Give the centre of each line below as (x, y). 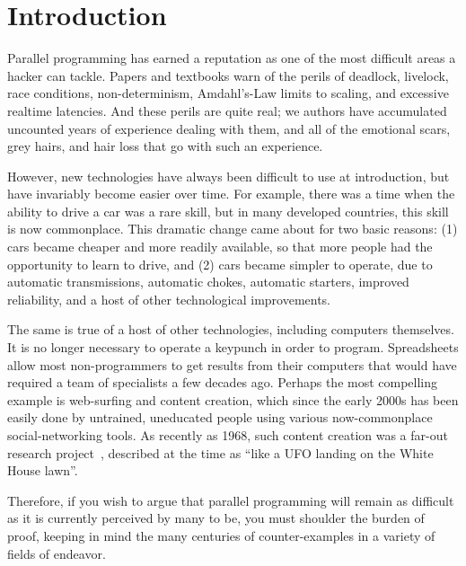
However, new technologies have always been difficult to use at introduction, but (229, 176)
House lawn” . (43, 470)
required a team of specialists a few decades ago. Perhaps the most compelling (223, 382)
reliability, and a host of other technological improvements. (169, 299)
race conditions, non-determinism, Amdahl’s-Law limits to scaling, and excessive (228, 93)
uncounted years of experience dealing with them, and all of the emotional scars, (229, 128)
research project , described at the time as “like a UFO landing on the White (220, 452)
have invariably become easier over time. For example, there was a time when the (231, 194)
